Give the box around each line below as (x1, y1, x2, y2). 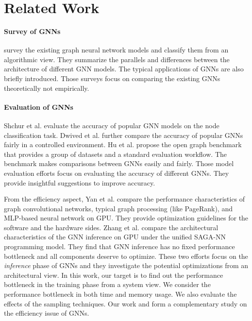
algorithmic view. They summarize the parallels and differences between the (4, 54, 230, 64)
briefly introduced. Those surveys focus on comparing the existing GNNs (4, 73, 220, 83)
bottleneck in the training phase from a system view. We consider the (4, 279, 211, 289)
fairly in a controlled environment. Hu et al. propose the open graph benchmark (4, 139, 242, 150)
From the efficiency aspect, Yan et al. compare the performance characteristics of (4, 194, 245, 204)
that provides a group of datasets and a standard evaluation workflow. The (4, 149, 227, 159)
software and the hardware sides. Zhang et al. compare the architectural (4, 222, 218, 232)
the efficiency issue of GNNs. (4, 308, 89, 318)
